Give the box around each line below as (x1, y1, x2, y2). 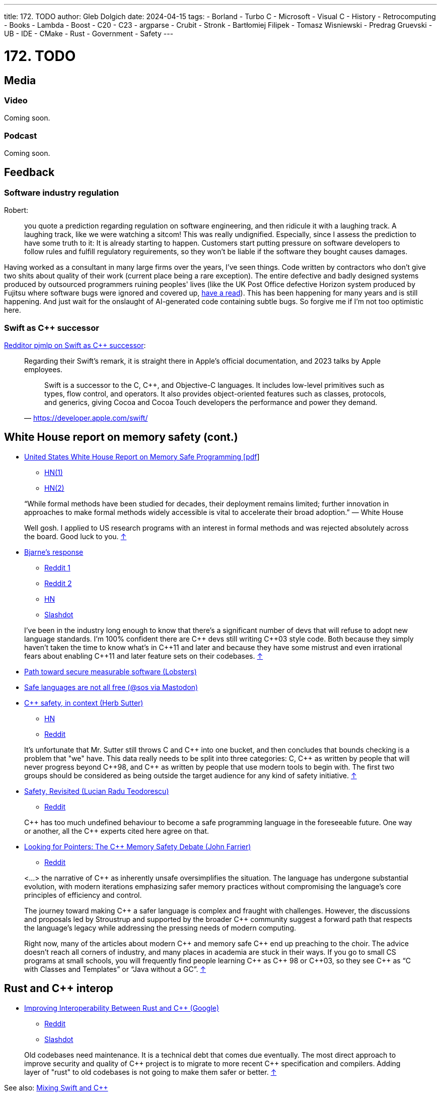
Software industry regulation (4, 187, 119, 198)
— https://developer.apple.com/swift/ (24, 414, 148, 423)
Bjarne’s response (24, 547, 84, 556)
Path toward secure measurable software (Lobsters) (24, 667, 197, 676)
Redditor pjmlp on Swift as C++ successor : (4, 341, 146, 350)
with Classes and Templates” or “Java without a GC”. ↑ (24, 964, 206, 973)
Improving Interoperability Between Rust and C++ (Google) (24, 1003, 219, 1012)
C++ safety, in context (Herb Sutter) (24, 698, 143, 707)
